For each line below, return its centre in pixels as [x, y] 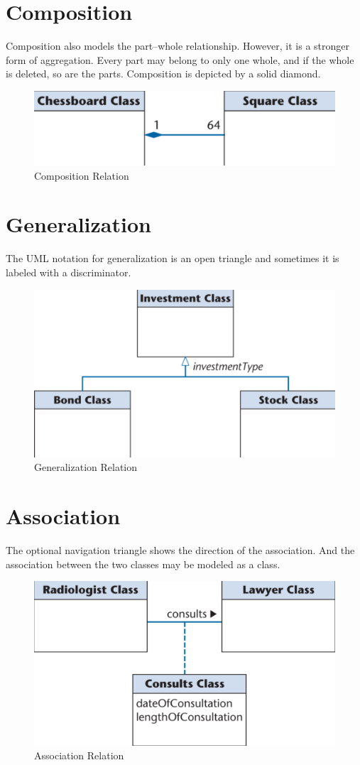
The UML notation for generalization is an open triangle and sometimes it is [173, 258]
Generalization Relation [86, 467]
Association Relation [79, 755]
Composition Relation [82, 175]
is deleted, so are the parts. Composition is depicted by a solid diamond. [163, 74]
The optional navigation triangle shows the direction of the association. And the [180, 550]
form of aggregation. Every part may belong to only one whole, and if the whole [180, 59]
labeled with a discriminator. [69, 272]
